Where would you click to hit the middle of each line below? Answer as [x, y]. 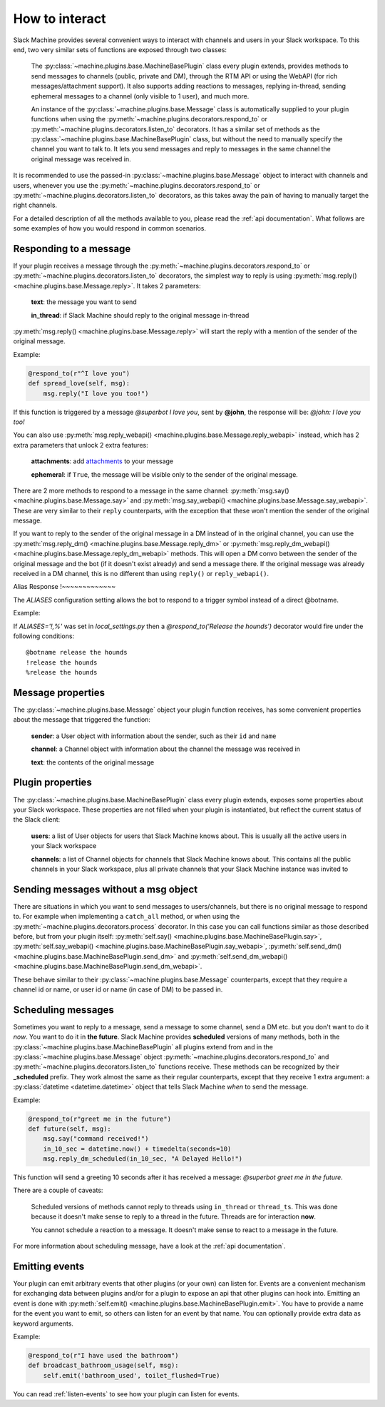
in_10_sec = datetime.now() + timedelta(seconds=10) [137, 1149]
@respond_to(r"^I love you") [79, 373]
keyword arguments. [43, 1323]
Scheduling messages [63, 1010]
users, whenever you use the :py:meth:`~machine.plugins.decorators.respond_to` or [137, 185]
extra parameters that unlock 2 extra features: [81, 445]
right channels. [35, 205]
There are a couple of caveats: [58, 1190]
